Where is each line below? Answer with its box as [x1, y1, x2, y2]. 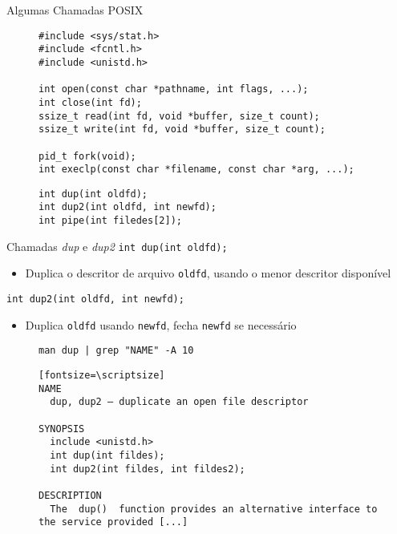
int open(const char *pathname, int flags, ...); [38, 83, 309, 95]
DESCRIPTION [38, 489, 102, 501]
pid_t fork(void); [38, 150, 136, 162]
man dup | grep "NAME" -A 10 [38, 345, 194, 357]
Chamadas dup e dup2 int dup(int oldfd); [6, 237, 228, 254]
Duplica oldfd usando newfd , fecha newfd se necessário [25, 316, 297, 333]
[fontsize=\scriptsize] [38, 370, 165, 382]
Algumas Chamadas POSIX [6, 2, 144, 18]
